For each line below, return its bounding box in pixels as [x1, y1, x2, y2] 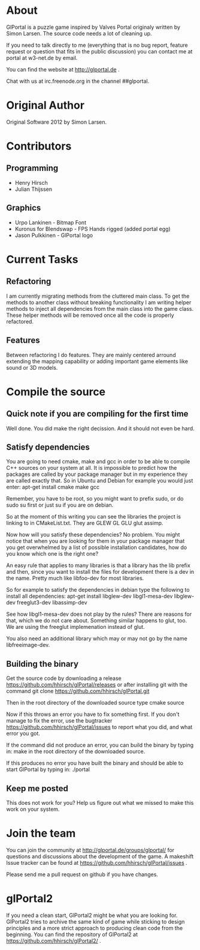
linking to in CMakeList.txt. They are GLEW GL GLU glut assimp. [6, 520, 163, 527]
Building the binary [6, 658, 79, 669]
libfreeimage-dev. [6, 642, 50, 649]
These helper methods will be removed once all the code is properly [6, 311, 175, 319]
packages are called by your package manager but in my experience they [6, 470, 188, 478]
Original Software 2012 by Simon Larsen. [6, 118, 107, 125]
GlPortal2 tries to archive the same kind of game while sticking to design [6, 918, 185, 925]
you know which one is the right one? [6, 550, 99, 558]
